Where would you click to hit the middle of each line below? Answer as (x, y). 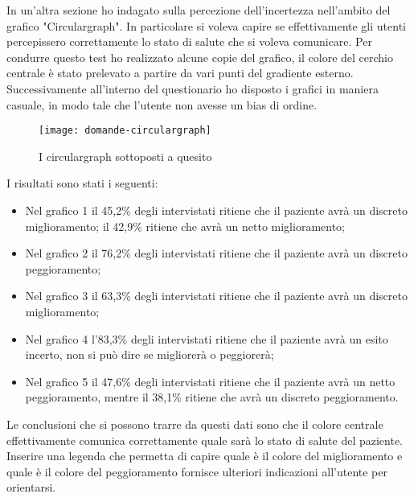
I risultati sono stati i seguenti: (82, 183)
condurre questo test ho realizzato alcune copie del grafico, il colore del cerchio (200, 57)
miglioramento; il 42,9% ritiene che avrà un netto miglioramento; (185, 226)
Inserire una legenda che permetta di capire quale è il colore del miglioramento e (205, 456)
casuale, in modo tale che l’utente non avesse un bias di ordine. (162, 104)
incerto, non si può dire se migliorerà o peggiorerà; (150, 354)
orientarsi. (31, 487)
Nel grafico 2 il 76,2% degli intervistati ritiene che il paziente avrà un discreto (216, 253)
